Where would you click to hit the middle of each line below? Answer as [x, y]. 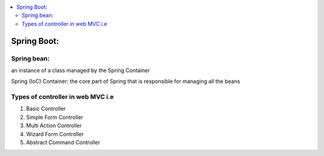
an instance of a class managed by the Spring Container [80, 70]
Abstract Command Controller [63, 142]
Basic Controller [46, 109]
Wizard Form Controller [55, 134]
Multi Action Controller [54, 125]
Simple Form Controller [55, 117]
